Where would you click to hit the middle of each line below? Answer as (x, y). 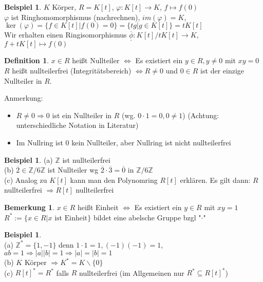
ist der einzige (222, 70)
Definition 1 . (27, 60)
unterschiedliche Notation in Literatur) (77, 125)
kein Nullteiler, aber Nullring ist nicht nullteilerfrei (151, 142)
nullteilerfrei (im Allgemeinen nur (132, 272)
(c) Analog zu (26, 180)
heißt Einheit (98, 207)
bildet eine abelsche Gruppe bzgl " (147, 217)
